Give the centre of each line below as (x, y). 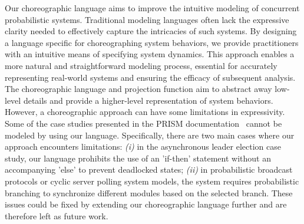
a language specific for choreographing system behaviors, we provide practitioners (152, 42)
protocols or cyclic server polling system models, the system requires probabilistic (152, 181)
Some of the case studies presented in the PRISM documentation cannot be (143, 123)
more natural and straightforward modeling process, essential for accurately (141, 65)
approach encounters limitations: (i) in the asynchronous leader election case (143, 146)
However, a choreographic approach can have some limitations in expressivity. (145, 112)
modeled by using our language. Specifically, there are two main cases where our (150, 135)
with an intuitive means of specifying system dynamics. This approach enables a (150, 54)
